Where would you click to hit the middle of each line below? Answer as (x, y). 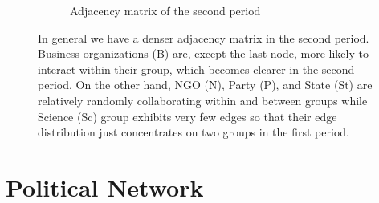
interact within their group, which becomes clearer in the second (196, 69)
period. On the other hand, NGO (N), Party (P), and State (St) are (205, 85)
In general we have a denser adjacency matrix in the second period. (204, 37)
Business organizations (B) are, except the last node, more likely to (203, 53)
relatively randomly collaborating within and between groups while (203, 100)
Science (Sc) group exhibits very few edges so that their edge (187, 116)
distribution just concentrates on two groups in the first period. (194, 132)
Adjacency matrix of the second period (165, 10)
